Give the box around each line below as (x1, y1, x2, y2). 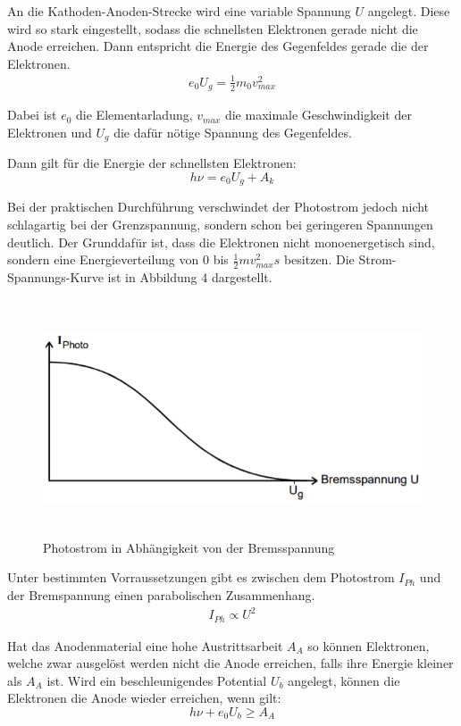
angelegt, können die (288, 671, 400, 689)
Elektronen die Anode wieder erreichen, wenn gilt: (7, 688, 281, 707)
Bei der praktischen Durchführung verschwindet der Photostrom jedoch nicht (7, 197, 430, 216)
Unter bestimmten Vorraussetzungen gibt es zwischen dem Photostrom (7, 568, 395, 587)
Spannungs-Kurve (7, 268, 104, 287)
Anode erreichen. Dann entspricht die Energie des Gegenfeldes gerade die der (7, 37, 429, 55)
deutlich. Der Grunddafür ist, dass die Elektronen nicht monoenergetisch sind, (7, 232, 435, 251)
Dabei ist (7, 105, 57, 124)
